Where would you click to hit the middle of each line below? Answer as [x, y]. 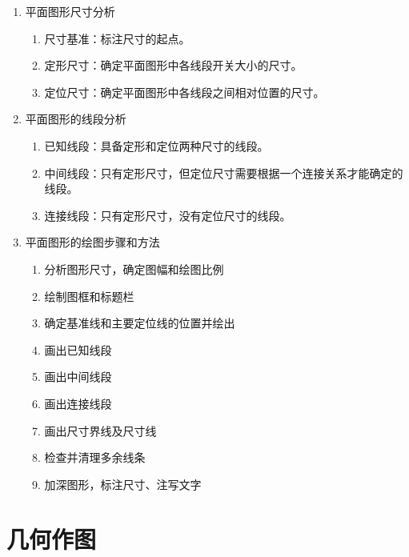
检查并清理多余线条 [95, 457]
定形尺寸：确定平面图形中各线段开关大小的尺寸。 [173, 65]
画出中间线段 [78, 377]
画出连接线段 [78, 403]
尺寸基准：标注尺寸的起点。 [117, 38]
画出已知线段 [78, 349]
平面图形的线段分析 [76, 119]
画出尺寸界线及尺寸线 [100, 430]
